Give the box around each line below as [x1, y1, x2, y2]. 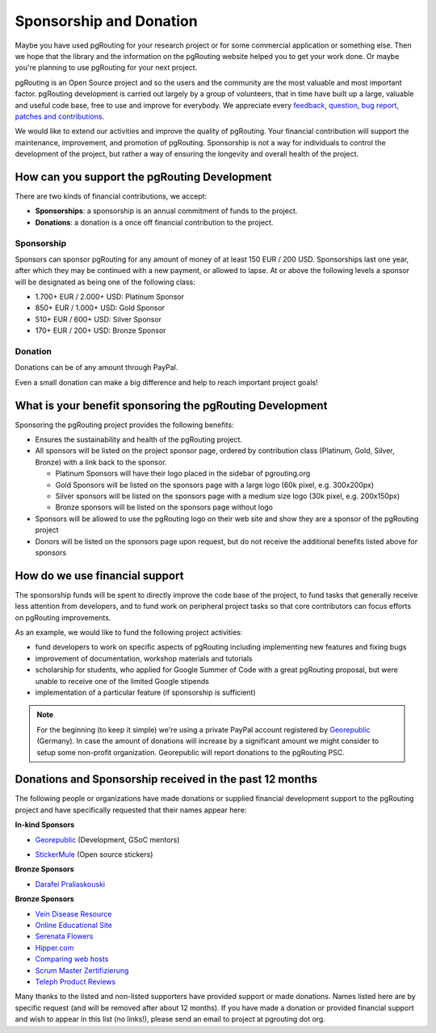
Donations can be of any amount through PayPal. [15, 363, 178, 372]
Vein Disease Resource [35, 909, 112, 918]
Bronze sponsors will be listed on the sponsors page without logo [55, 502, 274, 512]
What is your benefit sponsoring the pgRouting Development [15, 398, 328, 412]
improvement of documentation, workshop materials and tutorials [35, 653, 254, 663]
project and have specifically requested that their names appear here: [15, 804, 247, 815]
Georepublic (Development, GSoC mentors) [35, 834, 181, 844]
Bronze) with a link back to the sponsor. [35, 457, 167, 467]
